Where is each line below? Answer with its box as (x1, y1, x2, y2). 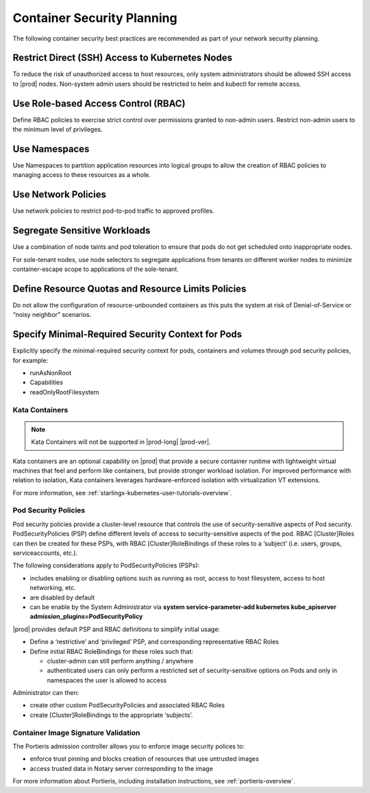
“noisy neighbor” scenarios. (12, 311, 92, 319)
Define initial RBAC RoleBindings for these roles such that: (29, 647, 194, 655)
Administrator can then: (12, 689, 79, 697)
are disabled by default (29, 593, 95, 602)
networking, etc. (29, 584, 76, 592)
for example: (12, 356, 49, 364)
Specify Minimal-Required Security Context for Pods (12, 329, 243, 340)
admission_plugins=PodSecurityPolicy (29, 613, 143, 621)
